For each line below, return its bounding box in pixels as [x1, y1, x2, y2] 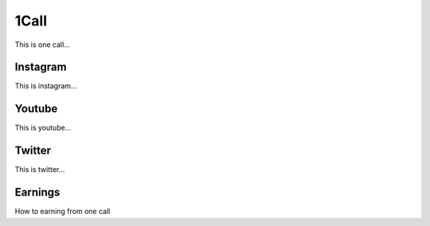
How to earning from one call [14, 207, 111, 216]
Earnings [14, 185, 61, 199]
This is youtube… [14, 123, 72, 133]
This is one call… [14, 40, 71, 49]
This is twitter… [14, 165, 65, 174]
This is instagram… [14, 81, 77, 91]
